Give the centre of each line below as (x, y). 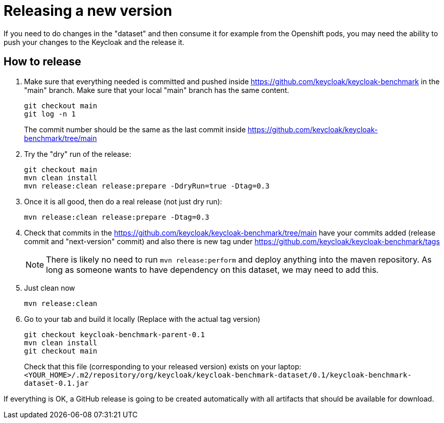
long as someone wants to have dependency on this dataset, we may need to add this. (212, 269)
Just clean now (50, 288)
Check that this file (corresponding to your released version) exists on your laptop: (163, 366)
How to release (42, 62)
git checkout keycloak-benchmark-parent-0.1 (115, 334)
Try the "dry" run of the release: (78, 154)
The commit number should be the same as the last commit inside (135, 129)
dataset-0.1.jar (56, 383)
